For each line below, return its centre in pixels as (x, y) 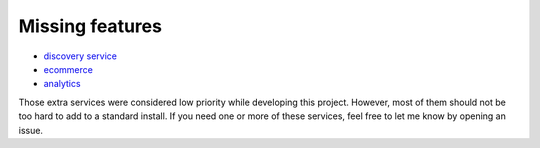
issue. (31, 130)
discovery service (80, 56)
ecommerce (68, 69)
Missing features (90, 26)
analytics (62, 84)
